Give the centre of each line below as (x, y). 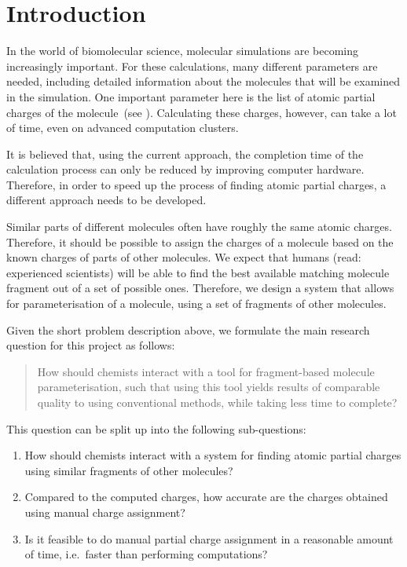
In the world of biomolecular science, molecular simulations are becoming (182, 51)
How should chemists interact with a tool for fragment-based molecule (206, 371)
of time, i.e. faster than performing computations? (146, 554)
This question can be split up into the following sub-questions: (156, 428)
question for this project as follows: (91, 345)
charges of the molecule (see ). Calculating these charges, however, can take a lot (202, 112)
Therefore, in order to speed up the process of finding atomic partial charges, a (196, 184)
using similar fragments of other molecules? (129, 470)
